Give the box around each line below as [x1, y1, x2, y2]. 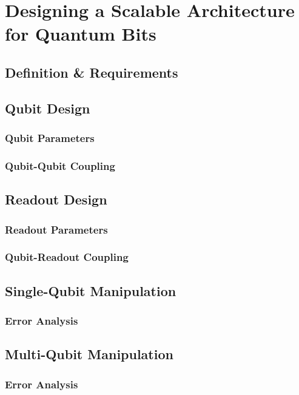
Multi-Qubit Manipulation [5, 345, 173, 363]
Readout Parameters [5, 221, 108, 237]
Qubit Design [5, 98, 90, 117]
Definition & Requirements [5, 62, 178, 81]
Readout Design [5, 190, 107, 209]
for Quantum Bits [5, 21, 156, 46]
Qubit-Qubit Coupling [5, 158, 115, 173]
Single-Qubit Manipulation [5, 281, 176, 300]
